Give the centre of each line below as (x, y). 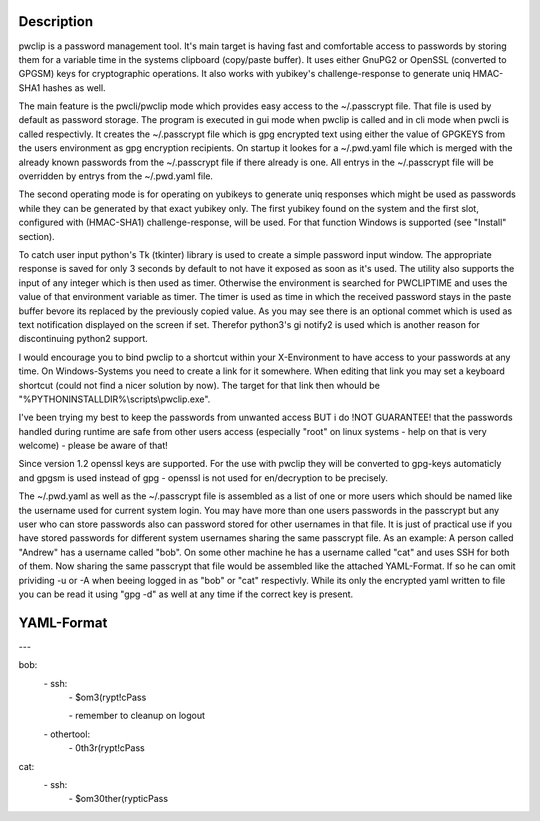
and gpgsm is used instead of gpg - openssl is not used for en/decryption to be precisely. (203, 477)
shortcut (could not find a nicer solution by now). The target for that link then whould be (199, 385)
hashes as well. (74, 87)
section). (36, 236)
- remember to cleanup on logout (136, 716)
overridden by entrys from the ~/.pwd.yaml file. (116, 176)
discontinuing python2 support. (83, 339)
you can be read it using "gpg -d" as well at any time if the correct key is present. (186, 594)
